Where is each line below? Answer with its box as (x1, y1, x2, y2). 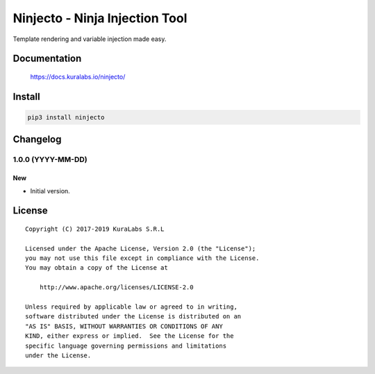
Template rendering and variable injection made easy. (12, 35, 167, 43)
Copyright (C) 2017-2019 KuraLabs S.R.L (25, 225, 165, 233)
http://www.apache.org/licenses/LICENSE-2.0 (39, 284, 194, 291)
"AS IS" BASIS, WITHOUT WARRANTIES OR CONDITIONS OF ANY (25, 322, 224, 330)
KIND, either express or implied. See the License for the (25, 332, 234, 340)
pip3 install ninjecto (27, 113, 105, 121)
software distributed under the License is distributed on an (25, 313, 242, 320)
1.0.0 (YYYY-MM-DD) (12, 155, 88, 165)
